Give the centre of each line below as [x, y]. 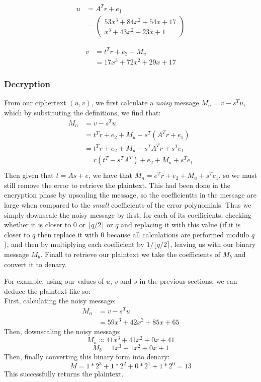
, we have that [110, 175]
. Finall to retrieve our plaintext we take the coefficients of [130, 254]
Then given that [29, 175]
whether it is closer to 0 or [45, 225]
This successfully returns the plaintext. [64, 374]
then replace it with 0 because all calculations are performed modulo [144, 234]
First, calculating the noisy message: [60, 301]
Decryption [27, 84]
